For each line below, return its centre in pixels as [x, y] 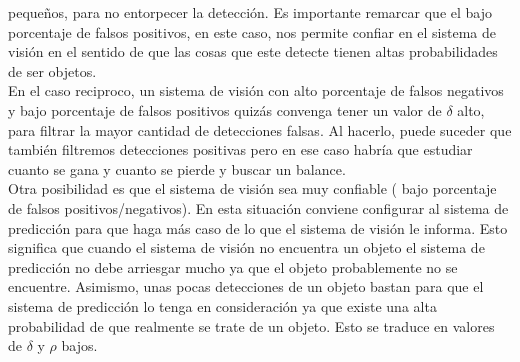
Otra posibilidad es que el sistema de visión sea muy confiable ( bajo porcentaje [252, 188]
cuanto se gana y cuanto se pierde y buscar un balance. [177, 168]
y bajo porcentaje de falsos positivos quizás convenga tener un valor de [225, 109]
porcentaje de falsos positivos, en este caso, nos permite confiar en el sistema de [252, 31]
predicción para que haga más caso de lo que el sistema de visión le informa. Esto [258, 227]
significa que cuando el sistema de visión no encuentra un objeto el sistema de [246, 247]
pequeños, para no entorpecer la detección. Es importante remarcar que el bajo [250, 12]
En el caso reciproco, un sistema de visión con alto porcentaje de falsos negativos [256, 90]
